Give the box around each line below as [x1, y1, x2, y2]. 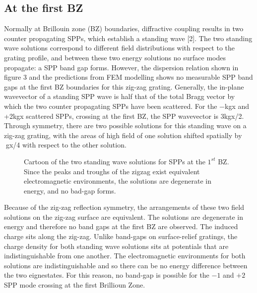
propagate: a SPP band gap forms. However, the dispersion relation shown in [4, 62, 239, 72]
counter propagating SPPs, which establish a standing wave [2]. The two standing [4, 33, 253, 43]
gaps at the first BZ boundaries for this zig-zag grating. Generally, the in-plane [4, 81, 244, 92]
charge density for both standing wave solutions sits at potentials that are [4, 241, 229, 251]
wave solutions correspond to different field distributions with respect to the [4, 43, 235, 53]
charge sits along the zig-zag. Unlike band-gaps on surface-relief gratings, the [4, 231, 238, 242]
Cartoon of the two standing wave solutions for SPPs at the [24, 156, 205, 166]
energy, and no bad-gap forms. [24, 185, 116, 195]
